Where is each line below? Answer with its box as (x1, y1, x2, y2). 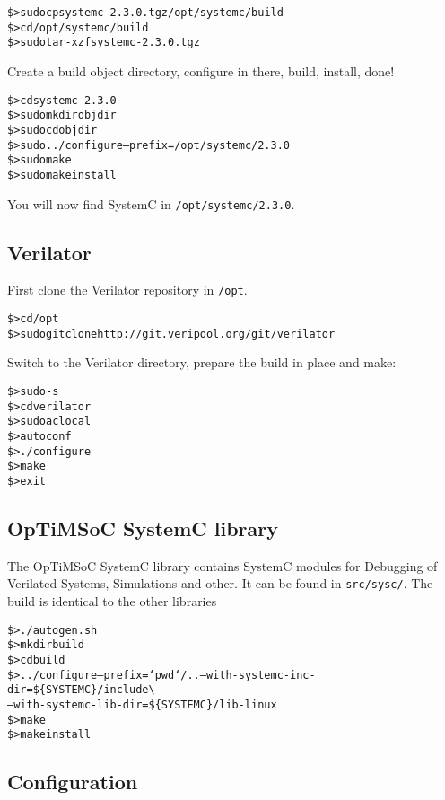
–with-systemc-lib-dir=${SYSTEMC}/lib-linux (7, 698, 277, 711)
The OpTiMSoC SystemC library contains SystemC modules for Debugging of (7, 556, 438, 575)
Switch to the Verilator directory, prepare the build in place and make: (7, 353, 397, 372)
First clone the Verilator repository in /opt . (7, 280, 248, 299)
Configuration (7, 768, 138, 796)
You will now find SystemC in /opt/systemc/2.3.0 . (7, 194, 295, 213)
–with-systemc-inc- (199, 668, 316, 681)
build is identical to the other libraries (7, 591, 217, 610)
